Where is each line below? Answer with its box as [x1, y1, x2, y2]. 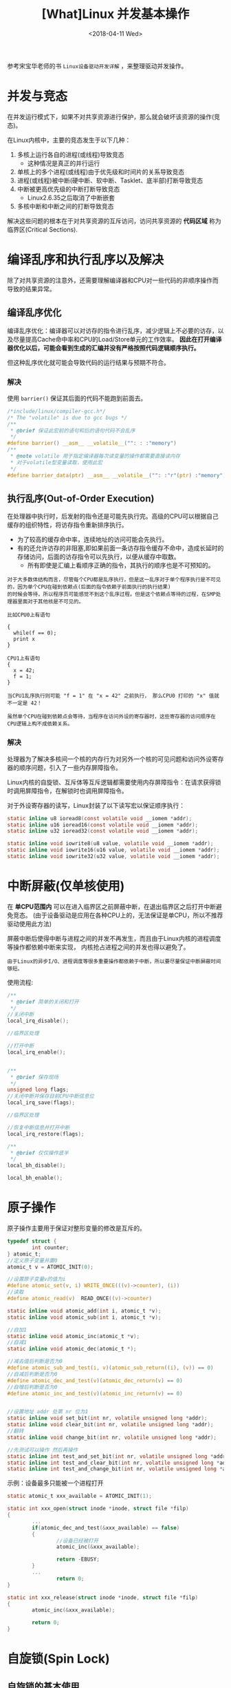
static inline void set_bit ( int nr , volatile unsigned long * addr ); [7, 1415, 208, 1422]
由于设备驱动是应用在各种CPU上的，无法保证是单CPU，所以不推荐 [35, 910, 223, 919]
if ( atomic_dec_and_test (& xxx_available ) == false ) [32, 1524, 180, 1531]
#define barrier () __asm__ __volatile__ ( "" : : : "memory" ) [7, 440, 177, 447]
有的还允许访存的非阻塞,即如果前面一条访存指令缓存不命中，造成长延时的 [16, 544, 224, 552]
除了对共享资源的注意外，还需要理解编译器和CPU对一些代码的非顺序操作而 [7, 276, 219, 284]
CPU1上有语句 [7, 655, 41, 662]
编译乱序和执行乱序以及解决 [7, 252, 164, 268]
